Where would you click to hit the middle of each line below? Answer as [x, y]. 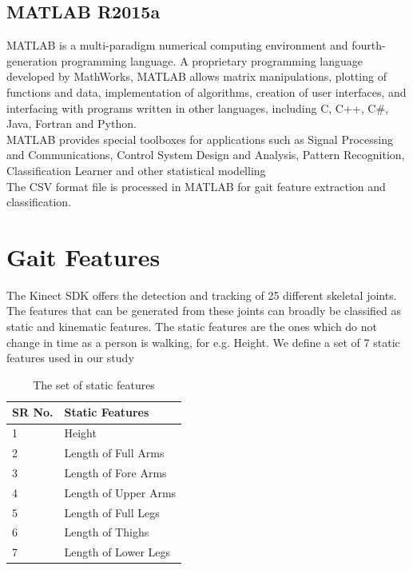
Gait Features [83, 256]
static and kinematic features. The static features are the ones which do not [192, 327]
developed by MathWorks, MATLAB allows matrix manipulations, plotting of [197, 76]
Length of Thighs [107, 532]
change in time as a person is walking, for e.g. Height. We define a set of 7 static [203, 342]
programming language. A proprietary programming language [212, 60]
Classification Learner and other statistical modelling [136, 170]
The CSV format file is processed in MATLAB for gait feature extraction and [196, 186]
